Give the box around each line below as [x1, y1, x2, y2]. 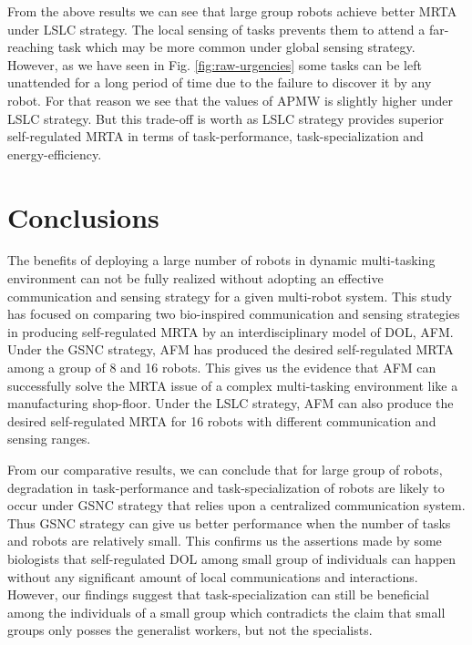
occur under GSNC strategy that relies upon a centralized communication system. [7, 496, 466, 515]
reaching [7, 37, 54, 56]
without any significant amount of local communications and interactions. [7, 567, 418, 586]
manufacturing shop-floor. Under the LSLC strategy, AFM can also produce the [7, 394, 454, 413]
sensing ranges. [7, 429, 91, 448]
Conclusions [7, 198, 159, 235]
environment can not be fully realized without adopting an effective [7, 269, 384, 288]
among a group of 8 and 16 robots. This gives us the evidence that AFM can [7, 358, 436, 377]
